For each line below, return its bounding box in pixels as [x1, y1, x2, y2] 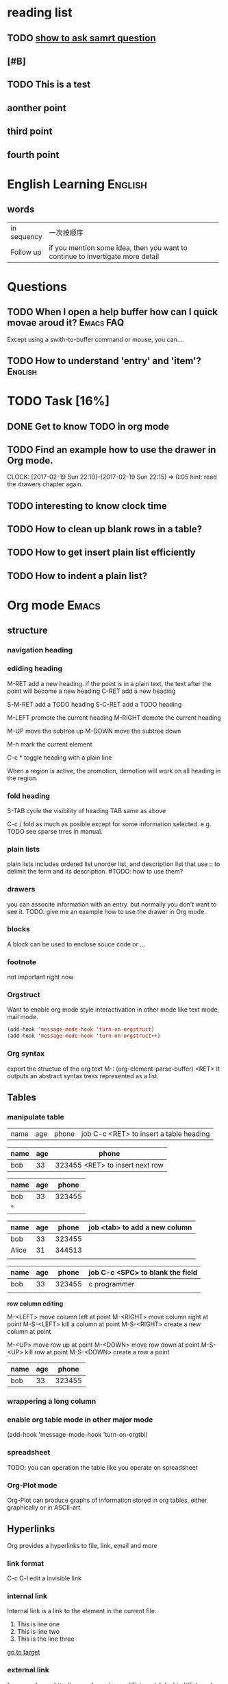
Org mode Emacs [7, 598, 101, 613]
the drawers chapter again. [7, 480, 84, 488]
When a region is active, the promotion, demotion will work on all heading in [7, 766, 221, 775]
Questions [7, 279, 67, 295]
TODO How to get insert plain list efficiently [7, 547, 197, 558]
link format [7, 1558, 45, 1568]
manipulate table [7, 1112, 64, 1122]
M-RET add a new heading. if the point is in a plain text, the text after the [7, 679, 212, 687]
